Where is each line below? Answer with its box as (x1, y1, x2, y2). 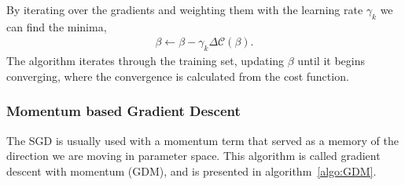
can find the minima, (6, 18, 107, 34)
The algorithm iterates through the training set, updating (6, 53, 285, 69)
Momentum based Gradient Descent (6, 101, 241, 121)
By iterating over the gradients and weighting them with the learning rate (6, 2, 363, 17)
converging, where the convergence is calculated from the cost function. (6, 67, 349, 84)
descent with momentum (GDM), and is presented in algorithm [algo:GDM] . (6, 162, 377, 179)
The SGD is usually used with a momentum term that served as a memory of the (6, 132, 399, 148)
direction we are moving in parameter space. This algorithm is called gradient (6, 147, 381, 164)
